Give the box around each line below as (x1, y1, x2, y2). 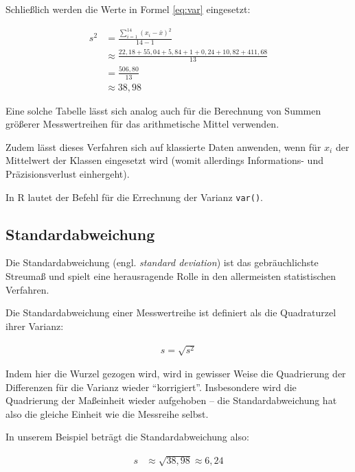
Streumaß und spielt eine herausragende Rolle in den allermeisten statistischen (5, 269, 336, 283)
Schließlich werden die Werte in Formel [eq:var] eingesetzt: (5, 2, 251, 16)
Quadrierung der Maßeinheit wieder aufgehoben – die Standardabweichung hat (5, 393, 337, 408)
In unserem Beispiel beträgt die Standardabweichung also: (5, 429, 249, 444)
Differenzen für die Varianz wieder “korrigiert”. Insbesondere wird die (5, 379, 297, 394)
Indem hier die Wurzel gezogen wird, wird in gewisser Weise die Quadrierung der (5, 366, 346, 381)
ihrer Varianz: (5, 318, 64, 333)
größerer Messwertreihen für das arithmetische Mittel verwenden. (5, 117, 279, 131)
